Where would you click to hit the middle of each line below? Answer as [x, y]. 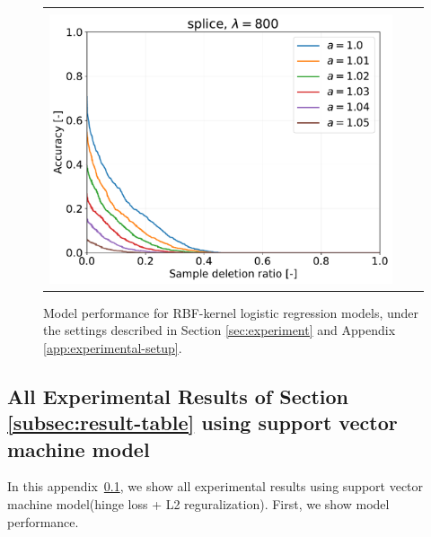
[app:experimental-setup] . [113, 347]
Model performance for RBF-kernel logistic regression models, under [231, 312]
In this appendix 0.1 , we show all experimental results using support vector [215, 486]
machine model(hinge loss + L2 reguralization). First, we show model [198, 504]
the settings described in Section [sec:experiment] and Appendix [220, 330]
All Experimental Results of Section [178, 396]
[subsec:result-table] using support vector [202, 423]
